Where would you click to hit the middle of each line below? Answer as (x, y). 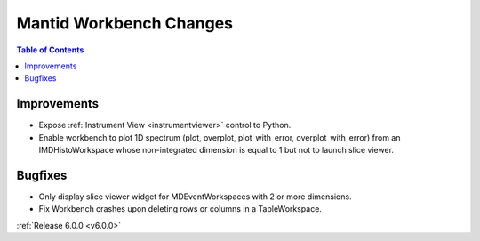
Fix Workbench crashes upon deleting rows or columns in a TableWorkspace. (180, 209)
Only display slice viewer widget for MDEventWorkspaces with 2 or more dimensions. (195, 197)
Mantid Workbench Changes (124, 23)
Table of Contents (50, 50)
